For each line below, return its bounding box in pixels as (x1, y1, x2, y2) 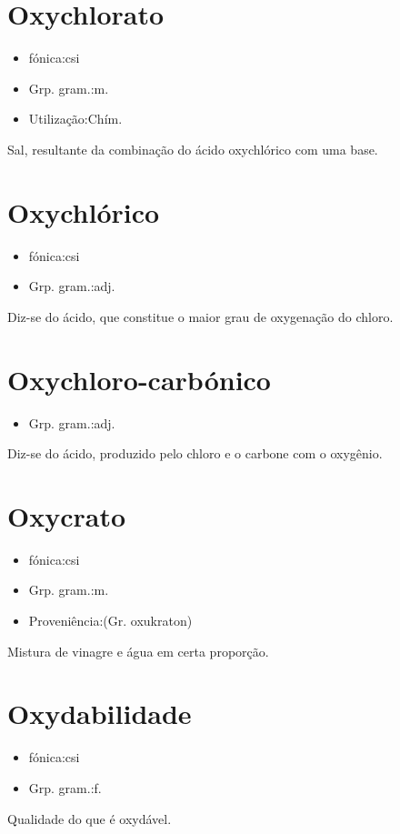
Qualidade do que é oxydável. (7, 809, 172, 828)
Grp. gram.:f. (28, 778, 102, 797)
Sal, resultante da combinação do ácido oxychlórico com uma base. (7, 139, 378, 158)
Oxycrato (7, 497, 126, 534)
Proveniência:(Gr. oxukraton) (28, 611, 193, 630)
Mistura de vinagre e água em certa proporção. (7, 641, 269, 660)
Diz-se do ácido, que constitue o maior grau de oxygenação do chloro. (7, 306, 394, 326)
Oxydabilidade (7, 695, 192, 732)
